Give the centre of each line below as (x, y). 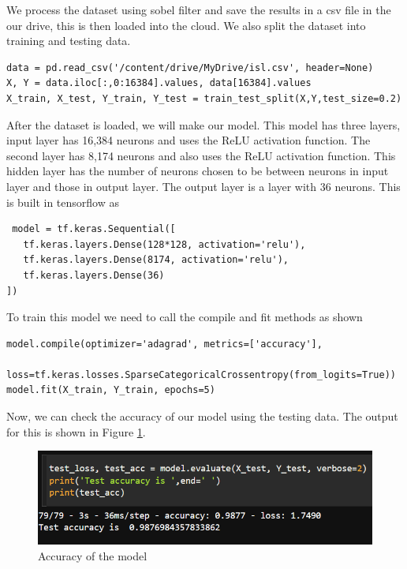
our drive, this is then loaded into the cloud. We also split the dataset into (186, 25)
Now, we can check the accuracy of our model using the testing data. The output (202, 416)
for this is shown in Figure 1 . (76, 431)
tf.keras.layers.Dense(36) (94, 275)
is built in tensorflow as (63, 202)
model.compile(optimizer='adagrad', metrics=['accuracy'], (164, 344)
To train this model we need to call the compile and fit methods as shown (185, 317)
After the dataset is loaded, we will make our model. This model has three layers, (203, 124)
